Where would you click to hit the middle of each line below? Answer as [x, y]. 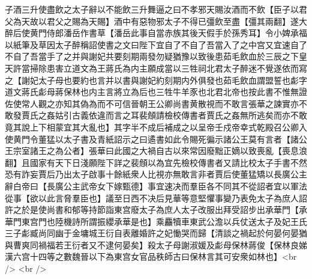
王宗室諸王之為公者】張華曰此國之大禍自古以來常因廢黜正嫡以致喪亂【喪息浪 [156, 151]
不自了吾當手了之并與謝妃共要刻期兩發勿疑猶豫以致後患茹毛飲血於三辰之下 [152, 56]
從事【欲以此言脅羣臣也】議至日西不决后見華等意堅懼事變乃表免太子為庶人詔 [156, 198]
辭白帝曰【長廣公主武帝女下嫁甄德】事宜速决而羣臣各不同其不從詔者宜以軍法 [156, 185]
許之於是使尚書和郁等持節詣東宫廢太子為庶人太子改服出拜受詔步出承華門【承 [156, 210]
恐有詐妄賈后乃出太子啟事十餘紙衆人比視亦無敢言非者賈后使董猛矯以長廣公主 [156, 174]
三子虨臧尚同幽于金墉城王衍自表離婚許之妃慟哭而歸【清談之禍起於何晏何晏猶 [156, 233]
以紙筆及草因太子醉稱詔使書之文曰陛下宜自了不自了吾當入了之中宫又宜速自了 [156, 44]
